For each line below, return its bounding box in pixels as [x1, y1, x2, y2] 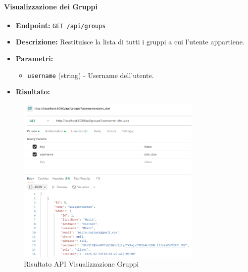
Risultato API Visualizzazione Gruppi [24, 259, 139, 269]
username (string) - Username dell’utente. [27, 70, 154, 80]
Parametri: [15, 53, 53, 64]
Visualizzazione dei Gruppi [4, 1, 98, 11]
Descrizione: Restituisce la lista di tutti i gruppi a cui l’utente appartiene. [15, 37, 245, 47]
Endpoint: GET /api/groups [15, 20, 106, 30]
